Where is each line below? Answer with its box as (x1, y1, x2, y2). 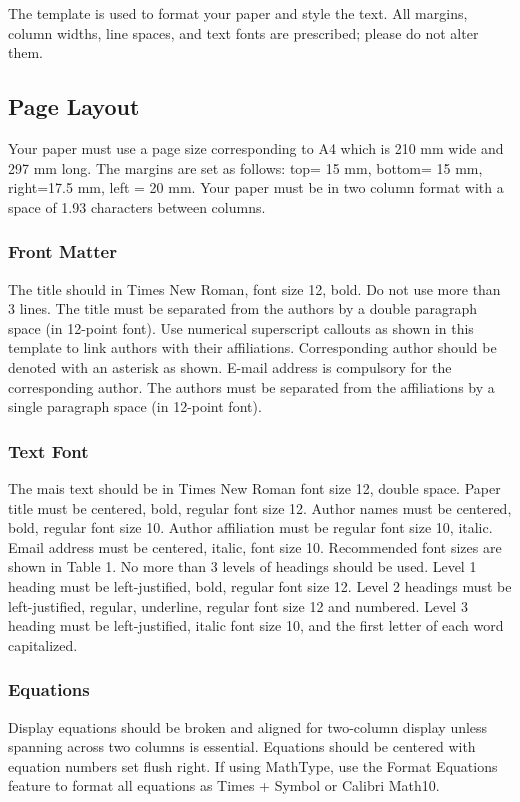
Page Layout (8, 91, 140, 122)
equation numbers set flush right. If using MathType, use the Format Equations (8, 755, 498, 776)
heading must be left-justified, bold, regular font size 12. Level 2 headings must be (8, 575, 512, 596)
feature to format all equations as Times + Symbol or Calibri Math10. (8, 775, 440, 796)
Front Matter (8, 239, 117, 264)
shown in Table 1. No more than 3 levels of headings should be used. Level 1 (8, 556, 477, 577)
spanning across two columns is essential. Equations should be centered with (8, 736, 476, 757)
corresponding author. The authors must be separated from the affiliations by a (8, 376, 495, 397)
